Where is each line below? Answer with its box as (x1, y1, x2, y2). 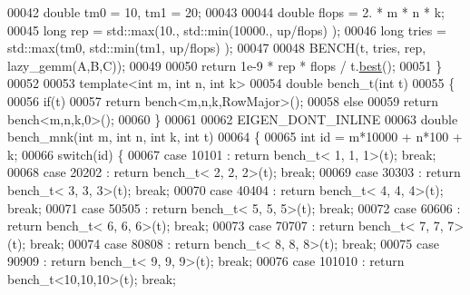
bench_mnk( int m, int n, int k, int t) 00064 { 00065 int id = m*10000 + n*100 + (7, 127, 463, 146)
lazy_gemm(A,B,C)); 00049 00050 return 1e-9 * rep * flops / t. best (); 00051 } (7, 55, 443, 74)
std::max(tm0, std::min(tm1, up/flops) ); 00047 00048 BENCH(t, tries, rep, (7, 38, 426, 57)
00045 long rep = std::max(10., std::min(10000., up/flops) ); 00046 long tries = (7, 20, 446, 39)
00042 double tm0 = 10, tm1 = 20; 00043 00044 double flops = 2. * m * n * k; (7, 3, 445, 21)
